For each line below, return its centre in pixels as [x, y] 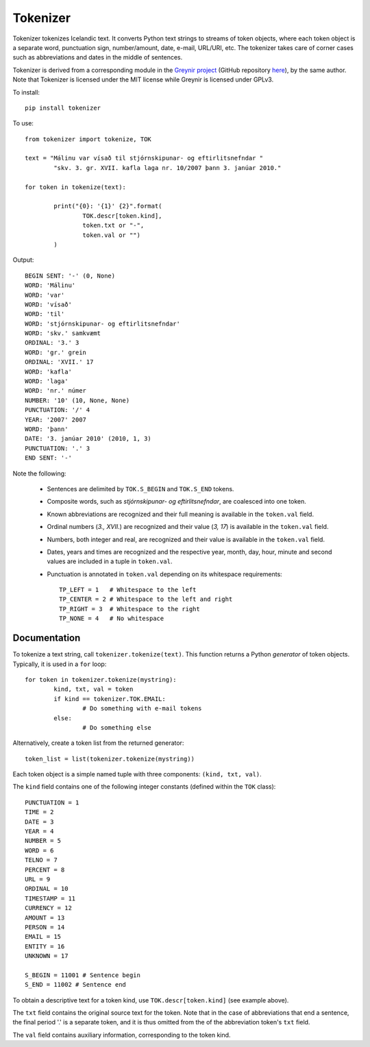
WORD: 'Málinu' [50, 285]
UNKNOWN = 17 [47, 956]
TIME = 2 [39, 812]
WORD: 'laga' [47, 381]
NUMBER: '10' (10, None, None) [77, 400]
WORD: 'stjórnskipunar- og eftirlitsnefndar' [103, 323]
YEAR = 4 [39, 832]
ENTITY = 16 [45, 946]
